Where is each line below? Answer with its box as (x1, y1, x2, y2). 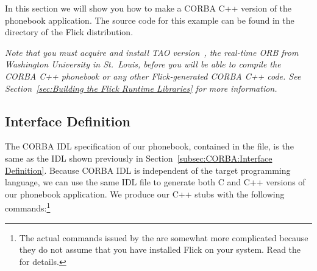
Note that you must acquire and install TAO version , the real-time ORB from (5, 46, 299, 58)
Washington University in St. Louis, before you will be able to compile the (5, 58, 281, 70)
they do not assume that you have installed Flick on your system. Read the (19, 243, 301, 256)
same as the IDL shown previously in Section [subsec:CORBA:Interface (5, 151, 272, 164)
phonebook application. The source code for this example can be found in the (5, 13, 294, 26)
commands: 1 (5, 200, 51, 214)
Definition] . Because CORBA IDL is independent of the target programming (5, 163, 291, 176)
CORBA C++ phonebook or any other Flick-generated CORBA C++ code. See (5, 69, 301, 82)
